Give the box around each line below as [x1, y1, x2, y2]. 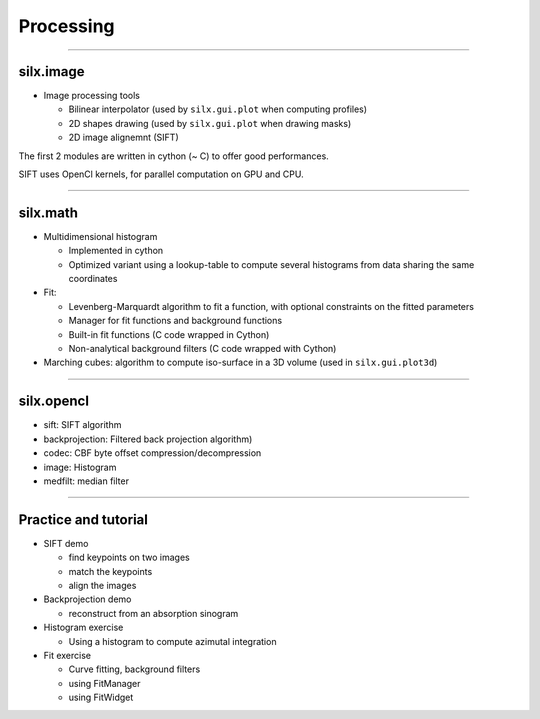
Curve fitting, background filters [68, 663, 201, 675]
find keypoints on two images [68, 551, 190, 564]
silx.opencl [18, 393, 90, 410]
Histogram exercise [43, 621, 124, 634]
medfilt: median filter [43, 475, 130, 487]
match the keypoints [68, 565, 153, 577]
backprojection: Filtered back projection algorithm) [43, 433, 253, 445]
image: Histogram [43, 461, 117, 473]
